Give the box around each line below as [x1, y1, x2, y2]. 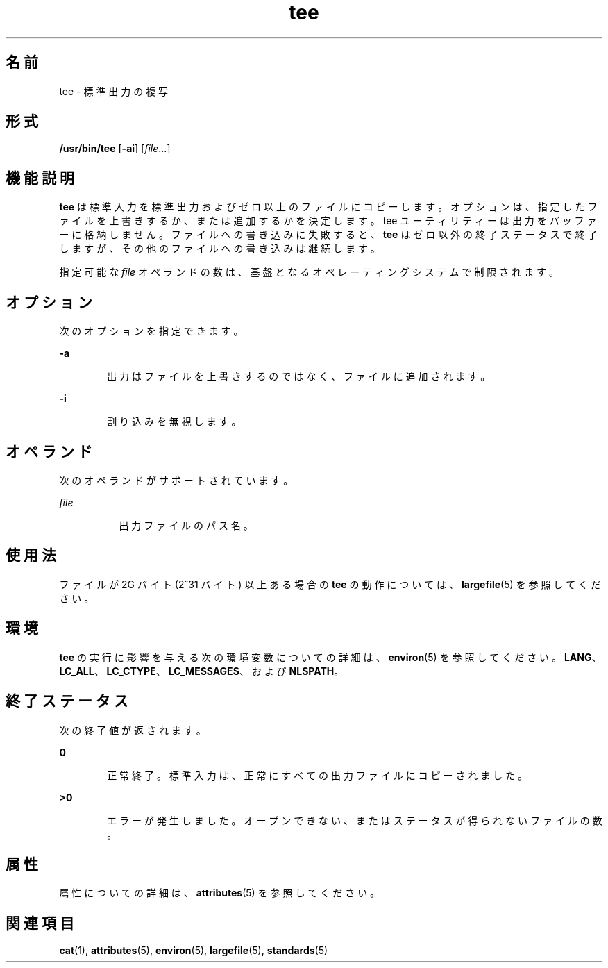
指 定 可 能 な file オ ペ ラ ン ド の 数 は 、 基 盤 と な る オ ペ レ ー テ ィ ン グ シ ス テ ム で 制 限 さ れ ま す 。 [59, 266, 559, 278]
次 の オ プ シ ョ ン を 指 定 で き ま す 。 [59, 325, 244, 337]
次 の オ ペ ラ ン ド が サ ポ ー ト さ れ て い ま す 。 [59, 474, 294, 486]
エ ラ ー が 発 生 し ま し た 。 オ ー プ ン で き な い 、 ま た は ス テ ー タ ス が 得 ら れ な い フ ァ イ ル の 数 [107, 814, 602, 826]
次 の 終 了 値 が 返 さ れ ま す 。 [59, 724, 206, 736]
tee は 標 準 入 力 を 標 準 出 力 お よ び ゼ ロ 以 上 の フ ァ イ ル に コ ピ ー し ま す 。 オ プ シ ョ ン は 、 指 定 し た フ [59, 201, 598, 213]
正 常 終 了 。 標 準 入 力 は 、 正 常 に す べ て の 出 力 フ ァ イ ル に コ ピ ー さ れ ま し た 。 [107, 769, 528, 781]
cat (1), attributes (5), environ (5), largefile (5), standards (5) [59, 944, 328, 957]
